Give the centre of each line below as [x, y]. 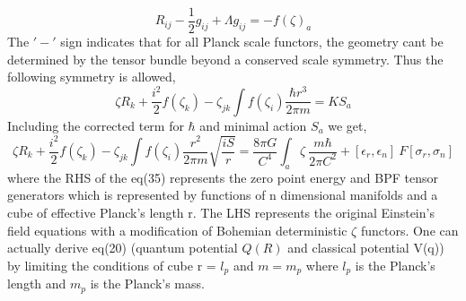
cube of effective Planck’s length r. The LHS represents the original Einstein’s [221, 213]
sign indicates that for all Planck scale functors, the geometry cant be [252, 42]
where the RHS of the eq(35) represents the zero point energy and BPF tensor [223, 177]
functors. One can [409, 230]
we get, [347, 125]
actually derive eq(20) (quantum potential [123, 248]
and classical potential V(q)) [366, 248]
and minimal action [253, 125]
